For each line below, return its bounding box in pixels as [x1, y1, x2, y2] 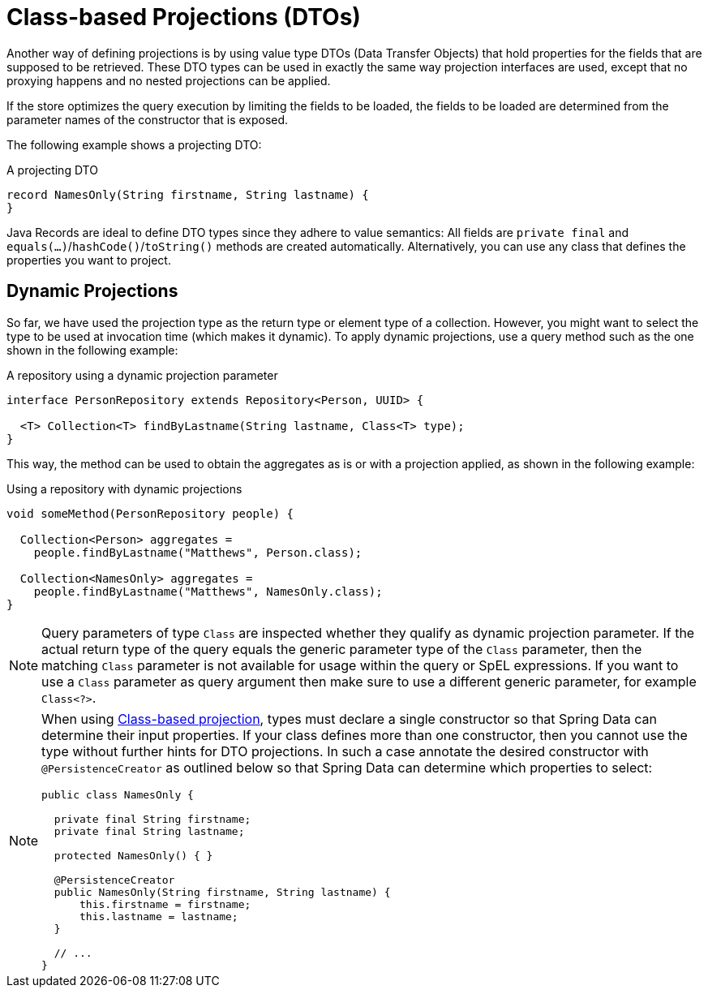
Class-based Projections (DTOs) [6, 3, 361, 31]
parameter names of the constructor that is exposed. [6, 112, 289, 127]
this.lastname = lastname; [79, 910, 238, 923]
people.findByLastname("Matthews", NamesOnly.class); [33, 584, 383, 598]
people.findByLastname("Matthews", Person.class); [33, 545, 363, 559]
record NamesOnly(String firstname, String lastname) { [6, 187, 369, 201]
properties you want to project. [6, 252, 171, 267]
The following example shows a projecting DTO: [6, 137, 262, 152]
